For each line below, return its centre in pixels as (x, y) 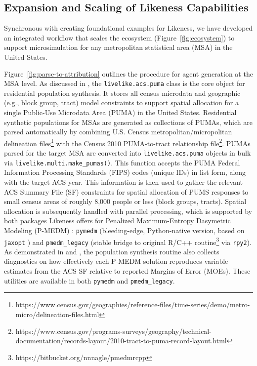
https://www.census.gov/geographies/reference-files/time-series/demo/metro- (133, 305)
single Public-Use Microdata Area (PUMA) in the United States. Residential (120, 112)
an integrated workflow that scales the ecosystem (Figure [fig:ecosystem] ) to (119, 37)
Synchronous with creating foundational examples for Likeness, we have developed (128, 28)
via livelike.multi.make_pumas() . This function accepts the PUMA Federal (122, 162)
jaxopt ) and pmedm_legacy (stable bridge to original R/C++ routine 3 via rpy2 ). (128, 241)
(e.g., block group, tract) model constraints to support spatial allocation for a (121, 102)
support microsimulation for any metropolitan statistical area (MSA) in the (118, 47)
